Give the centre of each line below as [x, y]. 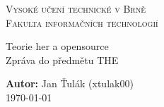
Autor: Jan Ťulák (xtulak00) [70, 83]
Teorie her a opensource [57, 46]
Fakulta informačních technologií [82, 22]
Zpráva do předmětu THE [62, 59]
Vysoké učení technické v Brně [76, 8]
